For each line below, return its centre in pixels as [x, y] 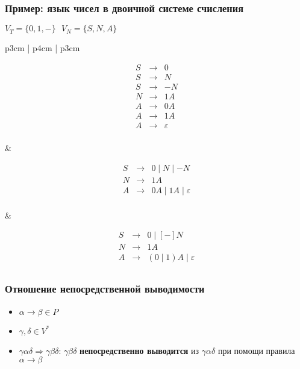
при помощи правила [256, 350]
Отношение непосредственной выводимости [105, 289]
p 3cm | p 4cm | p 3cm [42, 48]
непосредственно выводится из [139, 350]
